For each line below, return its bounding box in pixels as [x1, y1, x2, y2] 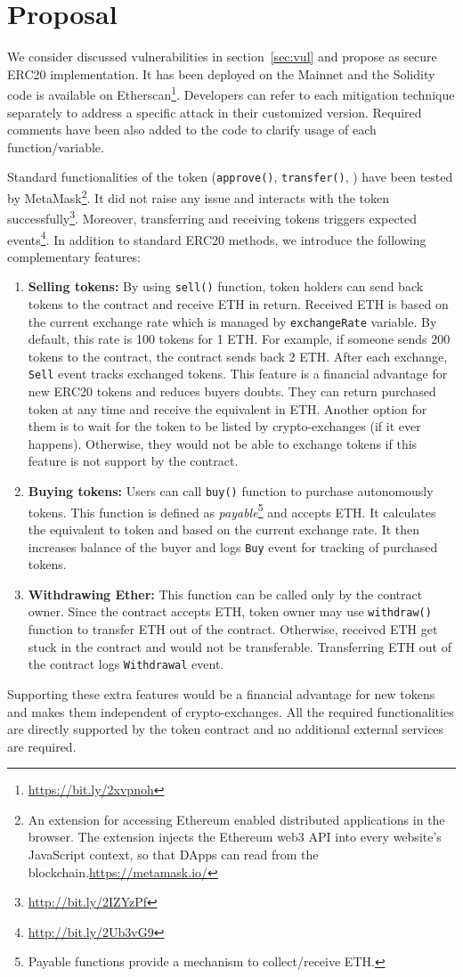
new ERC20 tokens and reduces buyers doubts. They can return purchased [28, 382, 436, 401]
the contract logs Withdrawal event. [28, 655, 224, 673]
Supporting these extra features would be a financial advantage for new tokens [7, 684, 435, 703]
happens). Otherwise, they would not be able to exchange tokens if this [28, 434, 418, 452]
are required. [7, 737, 77, 755]
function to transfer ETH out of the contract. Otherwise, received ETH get [28, 620, 438, 639]
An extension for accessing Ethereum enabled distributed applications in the [28, 810, 445, 828]
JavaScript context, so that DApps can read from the [28, 845, 319, 864]
